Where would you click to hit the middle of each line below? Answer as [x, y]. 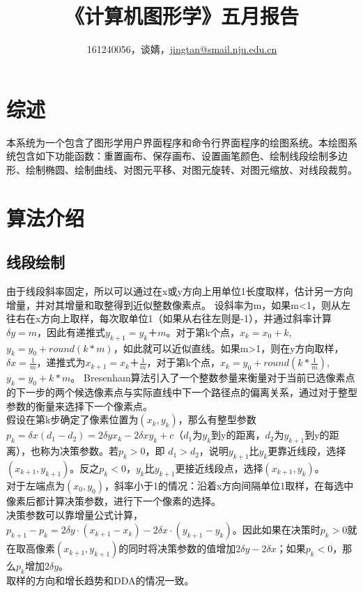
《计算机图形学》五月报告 [181, 16]
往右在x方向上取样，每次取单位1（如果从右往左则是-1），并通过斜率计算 [169, 318]
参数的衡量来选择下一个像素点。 [79, 405]
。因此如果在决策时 [276, 530]
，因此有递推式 [71, 332]
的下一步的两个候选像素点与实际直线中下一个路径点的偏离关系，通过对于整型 [182, 392]
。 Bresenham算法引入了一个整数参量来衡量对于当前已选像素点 [213, 378]
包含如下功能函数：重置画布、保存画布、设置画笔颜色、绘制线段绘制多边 [181, 156]
